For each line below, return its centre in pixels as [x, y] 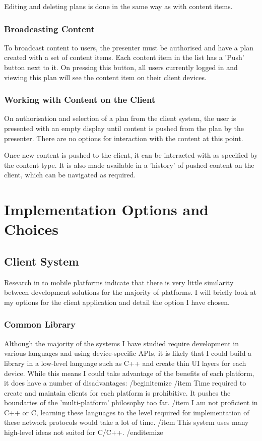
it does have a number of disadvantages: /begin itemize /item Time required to [125, 383]
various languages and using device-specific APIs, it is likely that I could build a [128, 353]
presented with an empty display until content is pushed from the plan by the [124, 128]
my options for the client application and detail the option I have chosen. [117, 302]
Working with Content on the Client [80, 100]
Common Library [40, 324]
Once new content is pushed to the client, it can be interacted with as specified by [131, 155]
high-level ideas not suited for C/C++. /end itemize [84, 432]
